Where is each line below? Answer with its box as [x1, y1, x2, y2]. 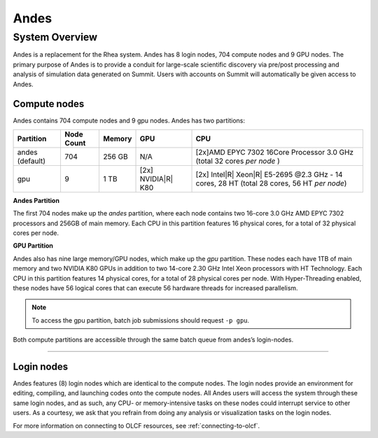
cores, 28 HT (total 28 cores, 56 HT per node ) [195, 178, 347, 188]
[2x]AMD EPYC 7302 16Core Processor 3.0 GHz [195, 147, 353, 157]
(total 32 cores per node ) [195, 156, 280, 166]
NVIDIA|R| [139, 174, 173, 183]
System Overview [13, 31, 98, 43]
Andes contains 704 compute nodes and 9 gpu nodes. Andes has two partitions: [13, 116, 245, 125]
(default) [17, 156, 45, 166]
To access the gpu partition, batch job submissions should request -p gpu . [31, 316, 250, 325]
